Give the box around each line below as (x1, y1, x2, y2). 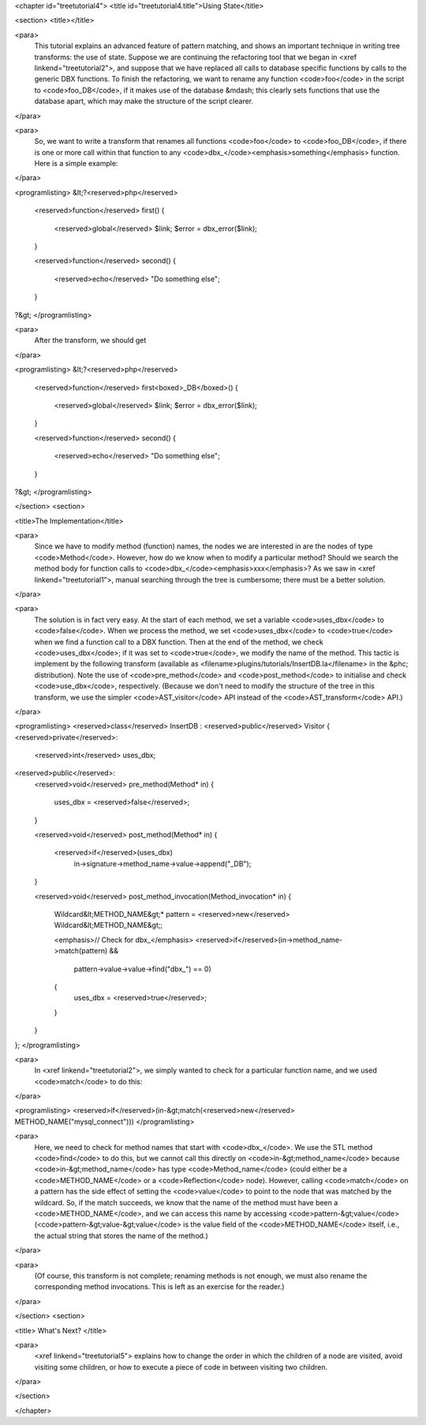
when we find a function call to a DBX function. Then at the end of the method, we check (34, 637, 323, 647)
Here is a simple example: (34, 159, 118, 168)
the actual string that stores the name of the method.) (34, 1231, 208, 1240)
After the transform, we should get (34, 336, 147, 345)
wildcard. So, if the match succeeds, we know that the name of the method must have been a (34, 1197, 338, 1207)
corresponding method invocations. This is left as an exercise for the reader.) (34, 1282, 285, 1291)
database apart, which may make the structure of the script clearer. (34, 96, 254, 106)
